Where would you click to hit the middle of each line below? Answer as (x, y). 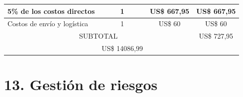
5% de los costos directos (51, 11)
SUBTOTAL (98, 36)
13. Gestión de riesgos (81, 84)
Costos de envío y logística (48, 24)
